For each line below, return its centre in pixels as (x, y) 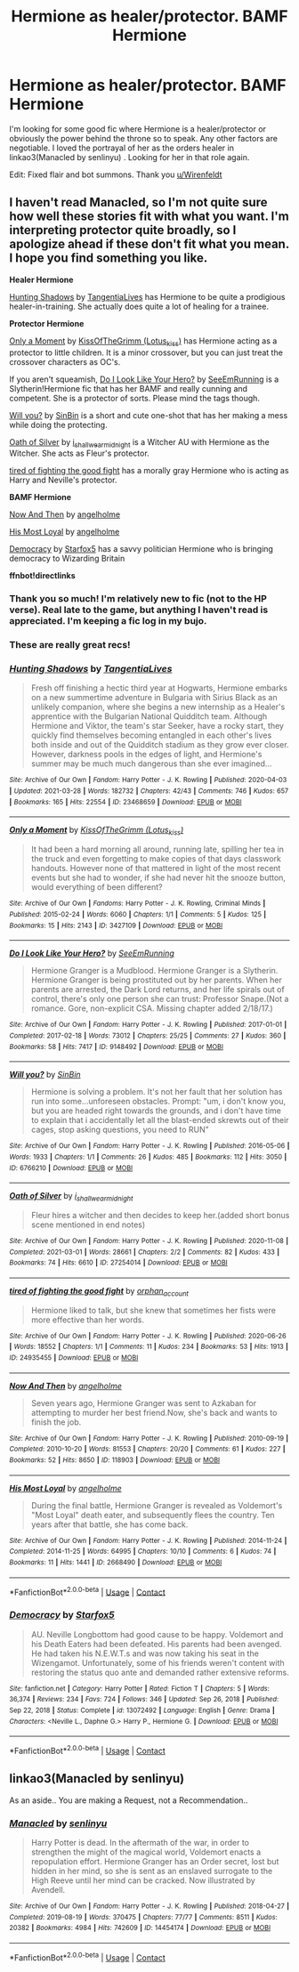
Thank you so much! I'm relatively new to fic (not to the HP (138, 599)
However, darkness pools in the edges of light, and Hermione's (146, 755)
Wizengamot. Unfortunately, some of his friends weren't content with (158, 1662)
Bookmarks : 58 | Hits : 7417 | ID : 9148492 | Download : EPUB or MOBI (117, 1047)
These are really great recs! (70, 645)
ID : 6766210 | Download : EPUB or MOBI (71, 1168)
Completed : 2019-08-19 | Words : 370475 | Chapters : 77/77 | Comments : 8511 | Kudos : (143, 1917)
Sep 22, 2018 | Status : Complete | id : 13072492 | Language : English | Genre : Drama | (142, 1710)
